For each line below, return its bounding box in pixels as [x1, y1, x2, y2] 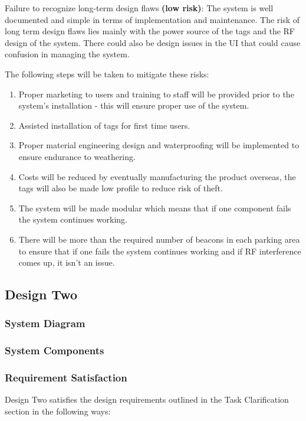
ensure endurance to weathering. [18, 150, 136, 162]
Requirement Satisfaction [5, 370, 127, 385]
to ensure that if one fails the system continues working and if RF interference [18, 244, 301, 257]
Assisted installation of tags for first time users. [18, 119, 190, 131]
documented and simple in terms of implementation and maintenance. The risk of [5, 13, 300, 25]
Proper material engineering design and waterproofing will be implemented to [18, 139, 300, 151]
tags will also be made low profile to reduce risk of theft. [18, 182, 223, 194]
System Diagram [5, 316, 85, 331]
